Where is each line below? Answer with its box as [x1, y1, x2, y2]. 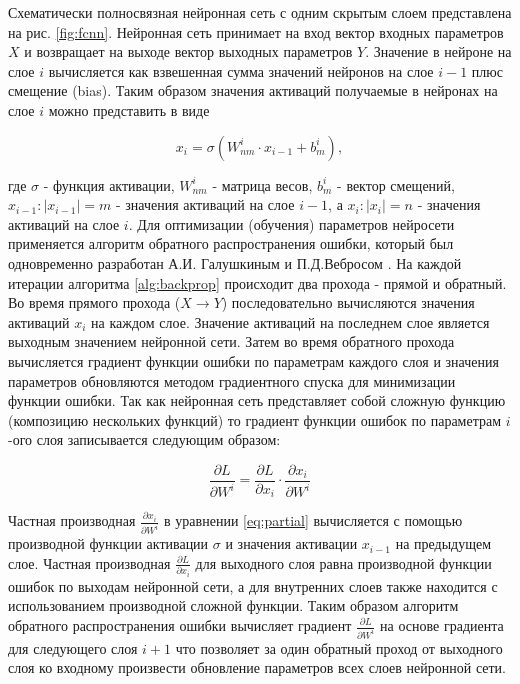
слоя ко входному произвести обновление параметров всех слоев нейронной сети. [8, 657, 506, 678]
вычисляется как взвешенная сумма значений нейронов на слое [48, 60, 434, 81]
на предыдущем [395, 533, 492, 554]
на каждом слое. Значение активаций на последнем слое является [91, 311, 490, 332]
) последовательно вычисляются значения [221, 292, 475, 313]
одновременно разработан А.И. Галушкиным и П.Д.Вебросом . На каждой [8, 252, 462, 273]
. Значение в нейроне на [365, 41, 512, 62]
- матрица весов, [212, 174, 313, 195]
